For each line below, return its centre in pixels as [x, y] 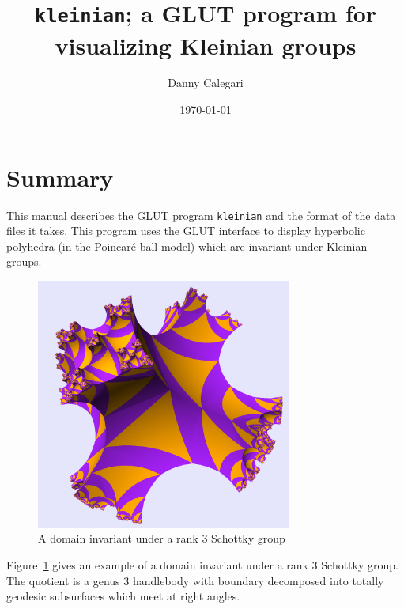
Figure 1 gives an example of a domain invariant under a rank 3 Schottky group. [202, 564]
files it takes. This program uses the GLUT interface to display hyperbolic [186, 231]
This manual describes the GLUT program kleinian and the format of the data [201, 215]
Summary [60, 177]
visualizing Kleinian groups [206, 45]
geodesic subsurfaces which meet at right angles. [123, 596]
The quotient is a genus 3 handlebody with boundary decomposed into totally [195, 580]
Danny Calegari [206, 83]
